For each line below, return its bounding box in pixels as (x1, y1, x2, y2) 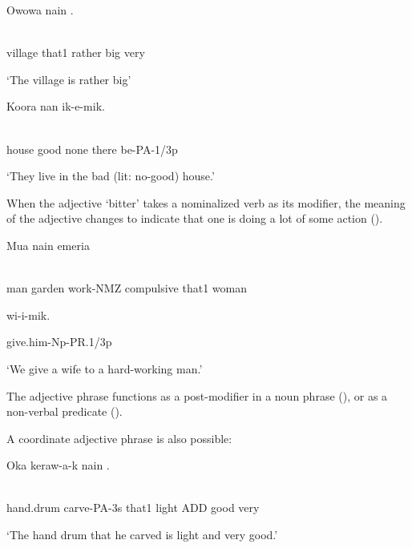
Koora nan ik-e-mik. (6, 98, 105, 115)
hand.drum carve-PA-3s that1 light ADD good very (6, 499, 260, 516)
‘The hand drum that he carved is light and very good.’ (6, 526, 278, 543)
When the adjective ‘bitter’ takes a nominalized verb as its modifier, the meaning (6, 194, 406, 211)
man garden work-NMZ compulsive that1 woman (6, 280, 247, 296)
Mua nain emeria (6, 236, 90, 253)
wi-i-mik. (6, 306, 50, 323)
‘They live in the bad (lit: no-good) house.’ (6, 167, 215, 184)
